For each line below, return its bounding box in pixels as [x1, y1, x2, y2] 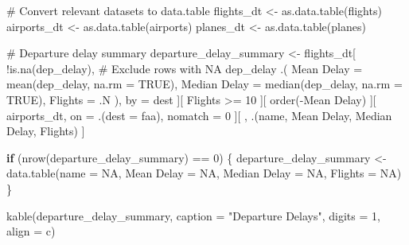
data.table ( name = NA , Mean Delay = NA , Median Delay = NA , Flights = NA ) [6, 165, 402, 181]
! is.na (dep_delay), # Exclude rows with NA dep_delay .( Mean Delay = [6, 60, 363, 76]
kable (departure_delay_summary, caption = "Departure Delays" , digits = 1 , [6, 207, 380, 224]
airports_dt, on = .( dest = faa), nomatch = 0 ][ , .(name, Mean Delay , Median [6, 107, 392, 123]
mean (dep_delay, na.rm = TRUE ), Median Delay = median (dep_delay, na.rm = [6, 76, 403, 92]
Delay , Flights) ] [6, 122, 85, 139]
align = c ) [6, 223, 56, 239]
